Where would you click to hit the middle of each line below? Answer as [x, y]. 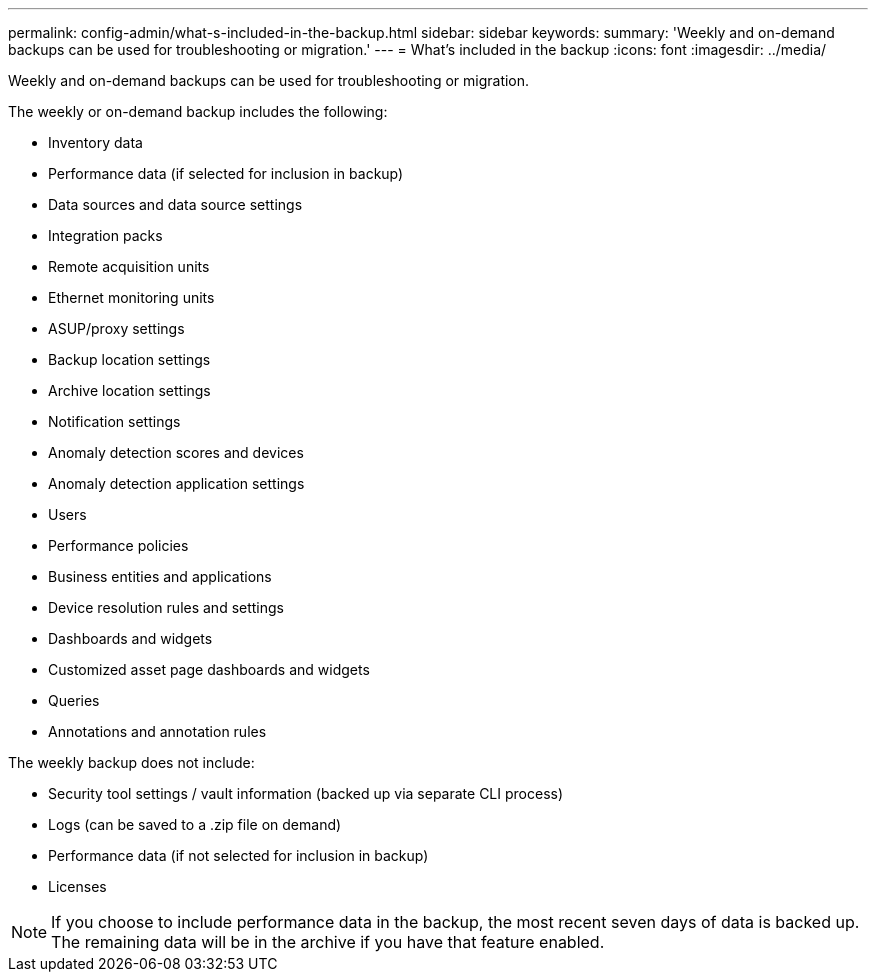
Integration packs [105, 235]
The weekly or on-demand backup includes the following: [198, 111]
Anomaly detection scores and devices [176, 452]
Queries [74, 700]
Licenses [77, 886]
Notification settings [114, 421]
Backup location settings [129, 359]
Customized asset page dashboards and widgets [209, 669]
